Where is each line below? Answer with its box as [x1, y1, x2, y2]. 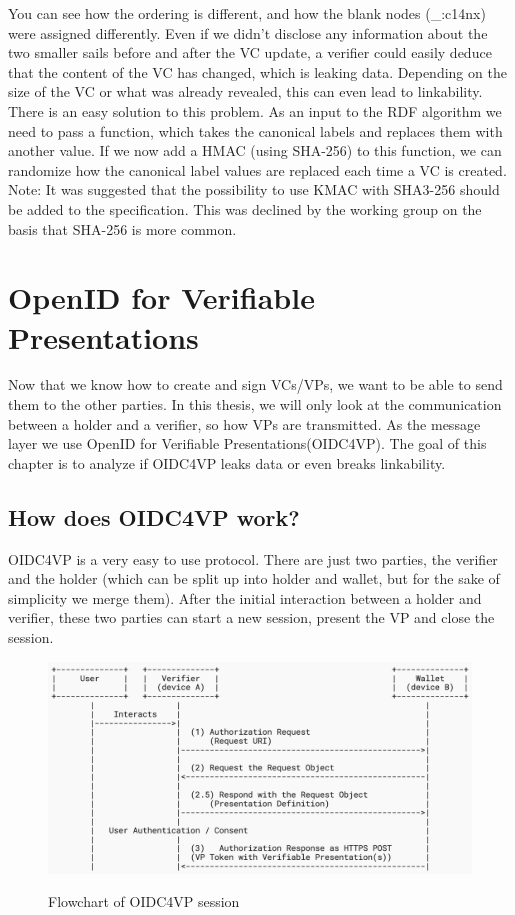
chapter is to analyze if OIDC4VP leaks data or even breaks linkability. [8, 452, 446, 473]
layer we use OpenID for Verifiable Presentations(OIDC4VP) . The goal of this [8, 433, 487, 454]
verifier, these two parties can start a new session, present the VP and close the [8, 607, 495, 628]
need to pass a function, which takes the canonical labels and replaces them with [8, 120, 503, 141]
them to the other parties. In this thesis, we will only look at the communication [8, 394, 502, 415]
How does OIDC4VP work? [8, 501, 300, 532]
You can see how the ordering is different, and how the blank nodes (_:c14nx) [8, 3, 486, 23]
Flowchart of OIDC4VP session [48, 891, 240, 912]
